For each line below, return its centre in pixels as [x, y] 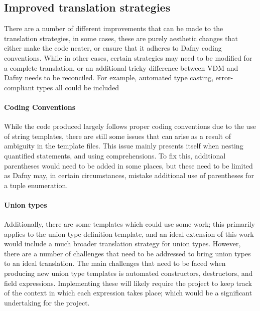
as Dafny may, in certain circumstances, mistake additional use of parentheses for [129, 175]
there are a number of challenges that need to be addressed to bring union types [127, 253]
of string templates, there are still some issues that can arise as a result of [118, 136]
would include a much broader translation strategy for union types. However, [122, 244]
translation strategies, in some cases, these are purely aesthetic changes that [121, 38]
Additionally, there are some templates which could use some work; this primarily [129, 224]
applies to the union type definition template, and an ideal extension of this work [129, 234]
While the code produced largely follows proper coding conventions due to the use [130, 126]
